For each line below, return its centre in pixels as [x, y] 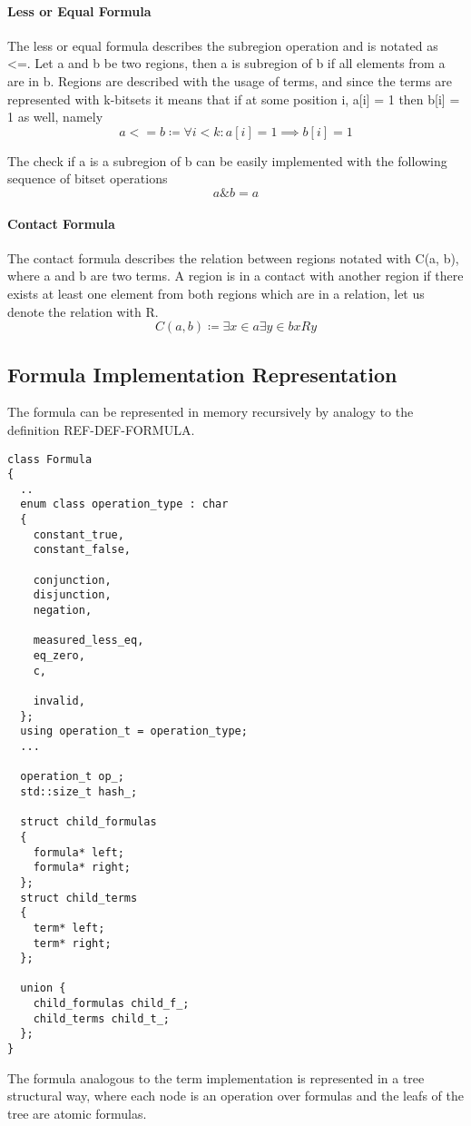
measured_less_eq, [88, 641]
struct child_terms [79, 898]
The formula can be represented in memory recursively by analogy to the [211, 412]
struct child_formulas [88, 822]
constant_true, [78, 534]
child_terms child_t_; [101, 1018]
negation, [63, 611]
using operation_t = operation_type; [134, 731]
